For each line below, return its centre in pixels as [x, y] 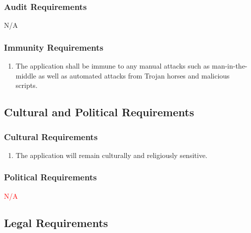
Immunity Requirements [54, 47]
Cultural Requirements [51, 136]
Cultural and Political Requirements [99, 112]
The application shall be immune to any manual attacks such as [113, 66]
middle [26, 75]
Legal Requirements [56, 222]
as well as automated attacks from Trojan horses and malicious [134, 75]
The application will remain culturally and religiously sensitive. [111, 155]
